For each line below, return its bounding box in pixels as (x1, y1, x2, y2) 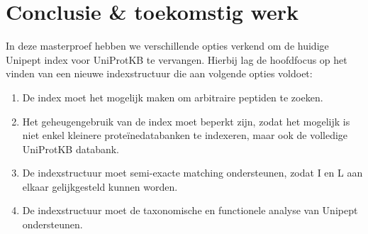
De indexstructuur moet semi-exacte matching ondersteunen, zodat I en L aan (22, 165, 363, 180)
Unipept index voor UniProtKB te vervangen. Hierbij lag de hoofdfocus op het (6, 52, 347, 67)
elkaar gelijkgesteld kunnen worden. (22, 179, 178, 194)
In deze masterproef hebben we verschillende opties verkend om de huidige (6, 38, 329, 53)
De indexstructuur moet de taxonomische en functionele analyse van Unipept (22, 203, 358, 218)
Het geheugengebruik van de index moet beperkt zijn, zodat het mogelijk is (22, 113, 350, 128)
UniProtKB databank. (22, 141, 119, 156)
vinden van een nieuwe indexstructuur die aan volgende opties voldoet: (6, 66, 313, 81)
